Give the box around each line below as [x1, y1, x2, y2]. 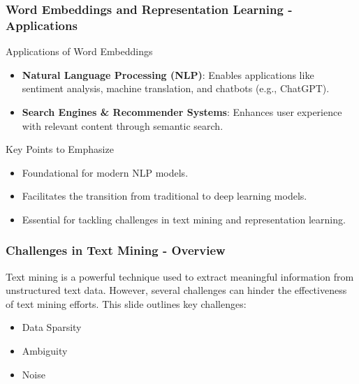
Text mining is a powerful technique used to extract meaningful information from [6, 269, 354, 283]
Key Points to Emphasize [6, 142, 114, 156]
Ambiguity [22, 344, 68, 358]
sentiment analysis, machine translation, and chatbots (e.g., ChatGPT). [22, 81, 330, 96]
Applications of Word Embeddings [6, 44, 153, 59]
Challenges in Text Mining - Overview [6, 242, 226, 259]
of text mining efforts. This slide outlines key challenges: [6, 296, 247, 311]
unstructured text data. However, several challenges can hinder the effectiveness [6, 283, 347, 297]
